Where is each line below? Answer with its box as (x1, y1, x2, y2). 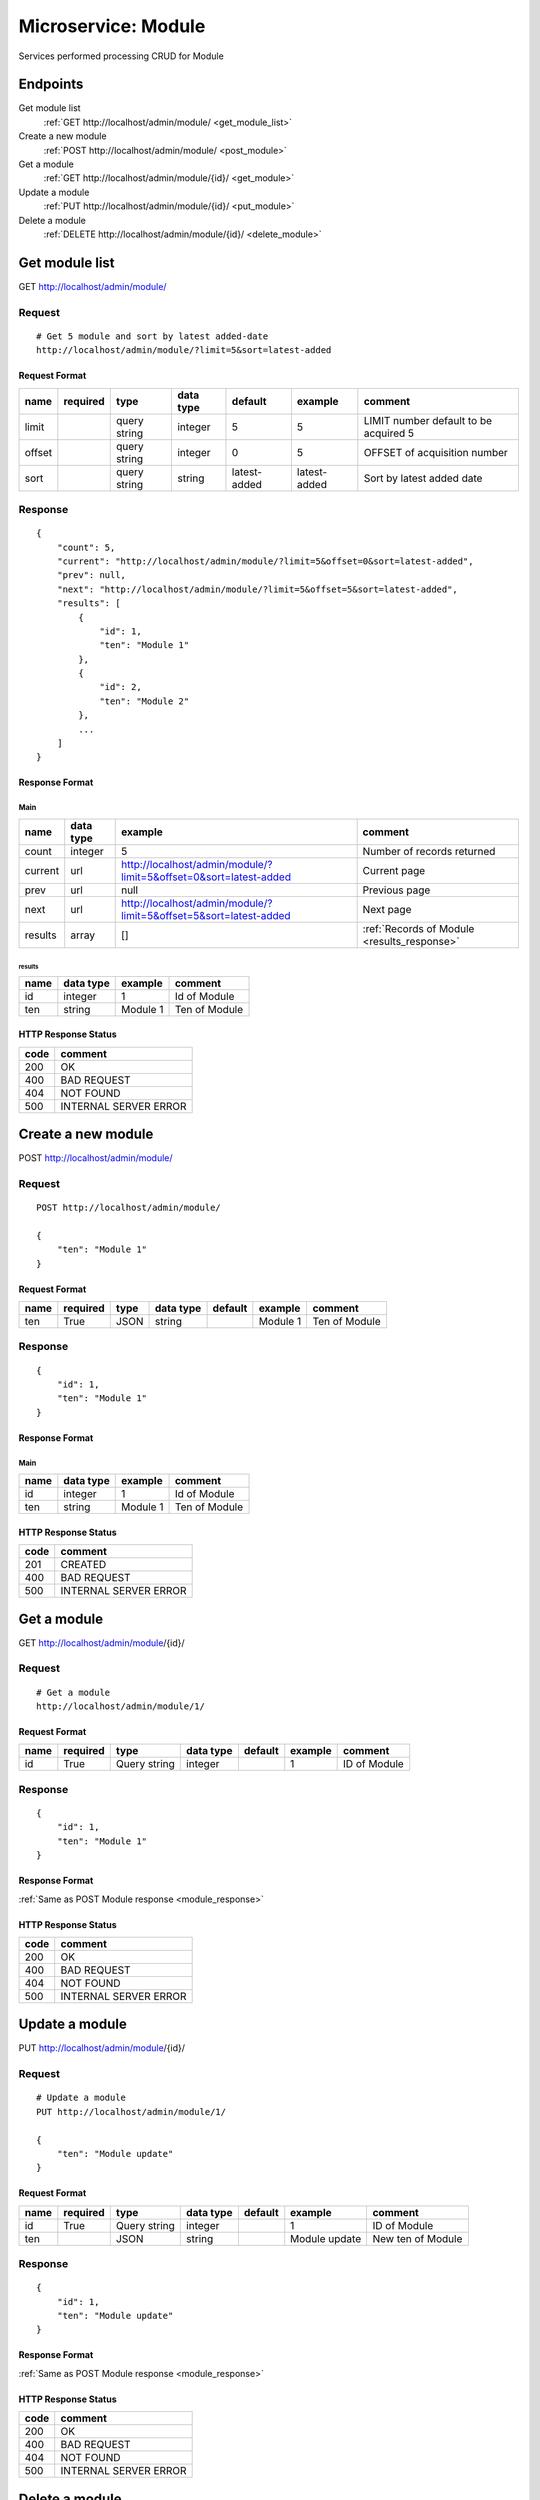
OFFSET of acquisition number (363, 445, 509, 459)
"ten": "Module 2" (99, 695, 190, 707)
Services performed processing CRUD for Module (18, 50, 224, 62)
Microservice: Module (18, 15, 206, 37)
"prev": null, (56, 570, 127, 581)
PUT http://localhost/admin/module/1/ (36, 2106, 227, 2117)
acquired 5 (363, 426, 415, 440)
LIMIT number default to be (363, 413, 493, 427)
